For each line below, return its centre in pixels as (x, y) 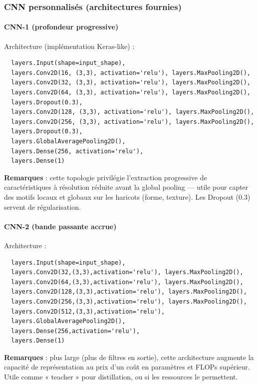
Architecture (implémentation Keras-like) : (69, 46)
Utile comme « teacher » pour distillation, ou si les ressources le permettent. (121, 377)
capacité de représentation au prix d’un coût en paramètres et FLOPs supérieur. (127, 367)
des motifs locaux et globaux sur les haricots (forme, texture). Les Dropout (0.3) (127, 196)
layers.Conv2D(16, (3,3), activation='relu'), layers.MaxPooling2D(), (131, 73)
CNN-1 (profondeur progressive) (61, 27)
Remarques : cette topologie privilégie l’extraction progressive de (106, 177)
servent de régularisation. (42, 206)
